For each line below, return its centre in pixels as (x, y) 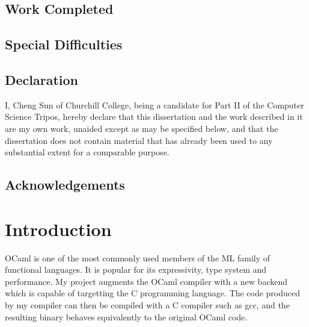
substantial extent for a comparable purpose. (87, 152)
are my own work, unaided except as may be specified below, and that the (142, 128)
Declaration (42, 79)
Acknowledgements (65, 185)
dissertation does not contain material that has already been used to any (139, 140)
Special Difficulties (64, 44)
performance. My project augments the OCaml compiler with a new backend (146, 281)
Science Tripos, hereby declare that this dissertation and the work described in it (154, 117)
